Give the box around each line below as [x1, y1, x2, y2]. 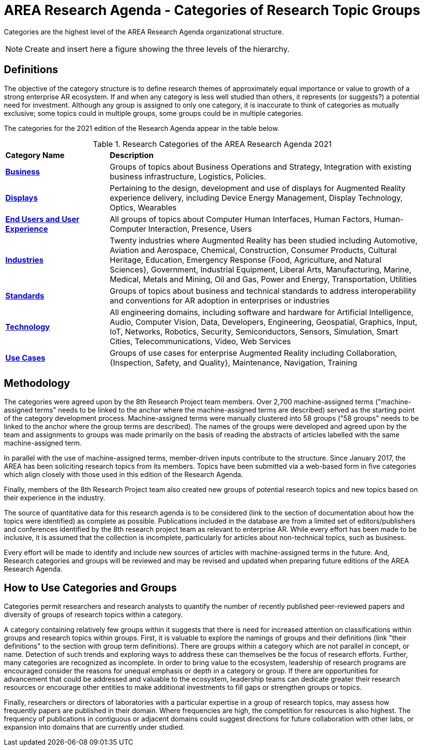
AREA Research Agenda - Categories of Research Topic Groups [4, 2, 421, 18]
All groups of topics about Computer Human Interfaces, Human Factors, [110, 214, 372, 224]
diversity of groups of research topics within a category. [4, 610, 183, 619]
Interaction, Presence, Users [148, 223, 252, 234]
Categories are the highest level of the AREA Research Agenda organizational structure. [4, 27, 284, 36]
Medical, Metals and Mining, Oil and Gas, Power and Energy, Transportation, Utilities [110, 274, 417, 284]
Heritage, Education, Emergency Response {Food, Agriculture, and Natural [110, 255, 381, 265]
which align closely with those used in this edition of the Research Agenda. [4, 470, 243, 479]
